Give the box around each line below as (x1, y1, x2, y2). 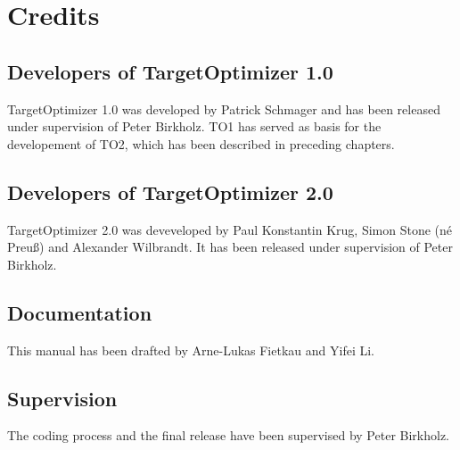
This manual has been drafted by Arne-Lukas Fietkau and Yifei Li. (7, 340, 374, 359)
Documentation (7, 298, 152, 326)
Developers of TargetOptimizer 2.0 (7, 178, 333, 205)
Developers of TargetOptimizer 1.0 (7, 57, 333, 85)
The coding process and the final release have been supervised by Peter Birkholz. (7, 426, 450, 445)
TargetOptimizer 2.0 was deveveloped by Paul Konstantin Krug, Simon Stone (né (7, 220, 453, 238)
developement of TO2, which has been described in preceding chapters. (7, 134, 395, 153)
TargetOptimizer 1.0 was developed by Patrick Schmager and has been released (7, 99, 440, 118)
